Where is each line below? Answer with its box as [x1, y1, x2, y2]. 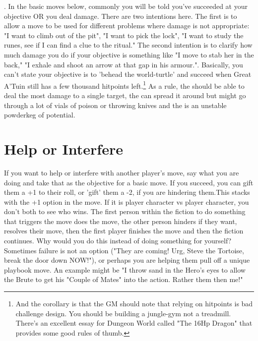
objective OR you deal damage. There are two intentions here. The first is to [4, 10, 237, 21]
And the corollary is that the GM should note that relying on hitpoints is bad [15, 298, 253, 309]
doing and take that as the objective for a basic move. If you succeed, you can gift [4, 177, 254, 187]
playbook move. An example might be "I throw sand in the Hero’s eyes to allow [4, 264, 246, 275]
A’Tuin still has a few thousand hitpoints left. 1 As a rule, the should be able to [4, 79, 245, 91]
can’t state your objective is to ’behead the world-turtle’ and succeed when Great [4, 69, 252, 79]
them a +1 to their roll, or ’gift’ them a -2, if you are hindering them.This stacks [4, 187, 250, 197]
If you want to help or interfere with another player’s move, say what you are [4, 167, 239, 177]
